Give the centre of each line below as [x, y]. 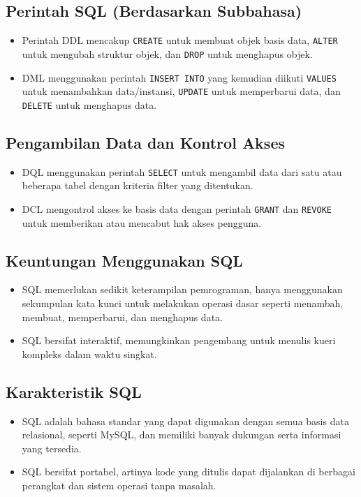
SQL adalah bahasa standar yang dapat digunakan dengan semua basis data [185, 421]
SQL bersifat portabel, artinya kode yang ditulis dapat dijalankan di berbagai [189, 472]
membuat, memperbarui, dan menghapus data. [122, 317]
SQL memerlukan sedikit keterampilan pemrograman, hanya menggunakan [182, 289]
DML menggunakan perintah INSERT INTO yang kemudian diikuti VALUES [179, 77]
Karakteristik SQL [74, 391]
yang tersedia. [52, 448]
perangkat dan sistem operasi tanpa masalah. [119, 485]
